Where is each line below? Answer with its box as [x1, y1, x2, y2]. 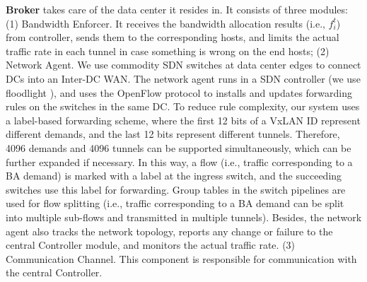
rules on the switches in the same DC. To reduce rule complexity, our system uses [6, 99, 360, 114]
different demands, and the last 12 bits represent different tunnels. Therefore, [6, 127, 340, 141]
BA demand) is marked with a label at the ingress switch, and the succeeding [6, 168, 342, 183]
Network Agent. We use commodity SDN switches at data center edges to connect [6, 57, 361, 72]
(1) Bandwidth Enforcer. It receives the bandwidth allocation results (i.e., [6, 16, 325, 30]
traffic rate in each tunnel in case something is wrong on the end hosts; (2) [6, 43, 330, 58]
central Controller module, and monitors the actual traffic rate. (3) [6, 237, 296, 252]
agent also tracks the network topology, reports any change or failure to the [6, 223, 333, 238]
